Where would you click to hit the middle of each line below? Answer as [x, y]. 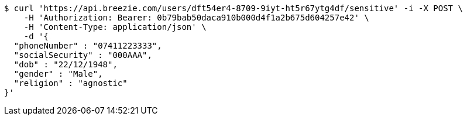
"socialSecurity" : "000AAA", [83, 55]
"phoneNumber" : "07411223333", [88, 46]
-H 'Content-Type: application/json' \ [115, 27]
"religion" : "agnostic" [71, 83]
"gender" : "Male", [58, 74]
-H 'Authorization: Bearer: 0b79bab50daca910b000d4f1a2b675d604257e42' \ [196, 18]
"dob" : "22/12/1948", [66, 64]
